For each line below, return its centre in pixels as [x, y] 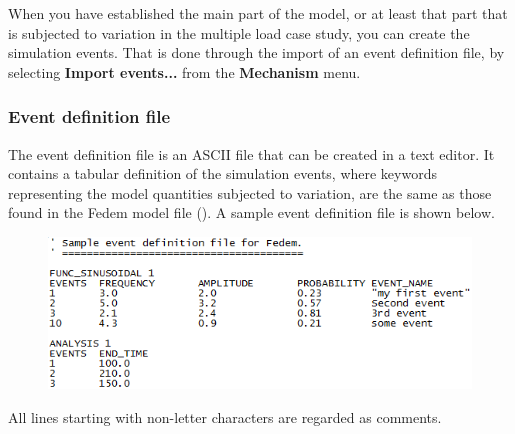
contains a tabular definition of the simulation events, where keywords [222, 173]
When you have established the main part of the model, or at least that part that [258, 13]
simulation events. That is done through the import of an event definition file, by [256, 52]
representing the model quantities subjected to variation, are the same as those [250, 192]
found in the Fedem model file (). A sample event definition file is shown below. [251, 212]
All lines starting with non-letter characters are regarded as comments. [225, 416]
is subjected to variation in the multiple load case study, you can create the [239, 32]
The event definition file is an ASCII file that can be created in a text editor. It [251, 153]
